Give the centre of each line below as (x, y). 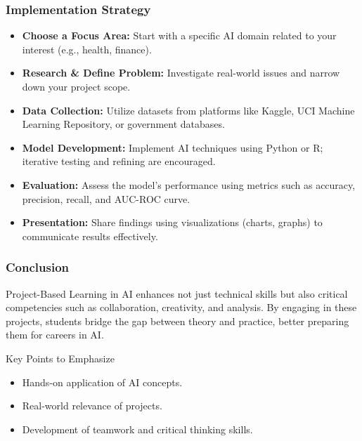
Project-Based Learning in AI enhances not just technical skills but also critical (177, 293)
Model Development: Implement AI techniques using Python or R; (173, 147)
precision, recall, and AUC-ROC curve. (106, 198)
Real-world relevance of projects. (92, 406)
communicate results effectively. (90, 236)
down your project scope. (76, 86)
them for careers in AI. (55, 335)
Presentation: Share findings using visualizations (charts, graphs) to (172, 222)
